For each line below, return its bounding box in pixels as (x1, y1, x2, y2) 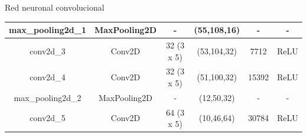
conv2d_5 (30, 112, 66, 124)
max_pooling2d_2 (14, 91, 81, 103)
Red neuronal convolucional (5, 1, 104, 13)
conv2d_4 (30, 71, 66, 83)
